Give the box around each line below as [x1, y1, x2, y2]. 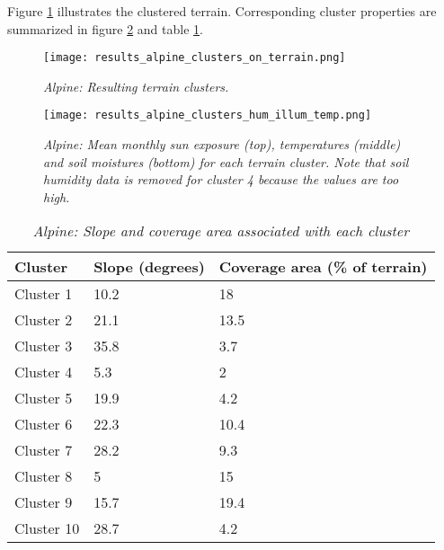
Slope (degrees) [93, 256, 205, 278]
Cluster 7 [14, 439, 73, 461]
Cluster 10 [14, 518, 80, 539]
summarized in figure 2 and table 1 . [7, 19, 203, 38]
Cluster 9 [14, 492, 73, 513]
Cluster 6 [14, 413, 73, 435]
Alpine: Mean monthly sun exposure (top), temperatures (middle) [43, 135, 401, 154]
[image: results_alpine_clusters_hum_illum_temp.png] [43, 109, 372, 122]
